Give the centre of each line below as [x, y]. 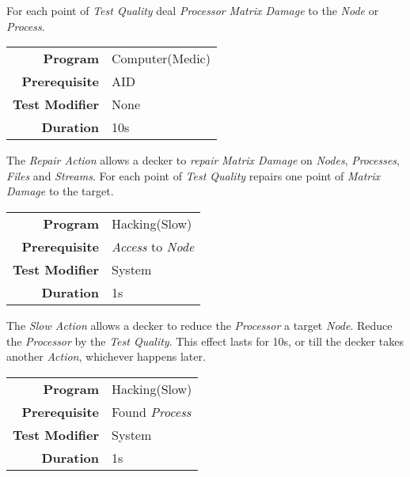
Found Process [152, 411]
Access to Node [153, 246]
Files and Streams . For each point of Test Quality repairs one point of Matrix [194, 175]
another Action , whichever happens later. [106, 356]
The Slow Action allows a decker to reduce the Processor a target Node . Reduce [199, 325]
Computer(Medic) [161, 59]
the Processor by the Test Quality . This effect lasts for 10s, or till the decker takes [205, 341]
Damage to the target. [60, 191]
